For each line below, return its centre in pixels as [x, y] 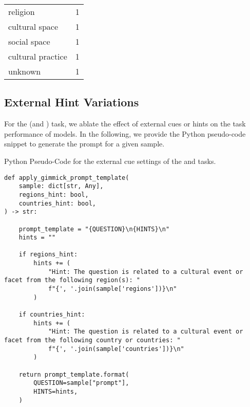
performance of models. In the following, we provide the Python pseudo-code [125, 133]
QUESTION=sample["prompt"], [81, 383]
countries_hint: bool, [57, 203]
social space [29, 41]
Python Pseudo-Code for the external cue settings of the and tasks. [110, 161]
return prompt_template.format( [74, 374]
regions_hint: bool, [54, 195]
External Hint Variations [72, 102]
